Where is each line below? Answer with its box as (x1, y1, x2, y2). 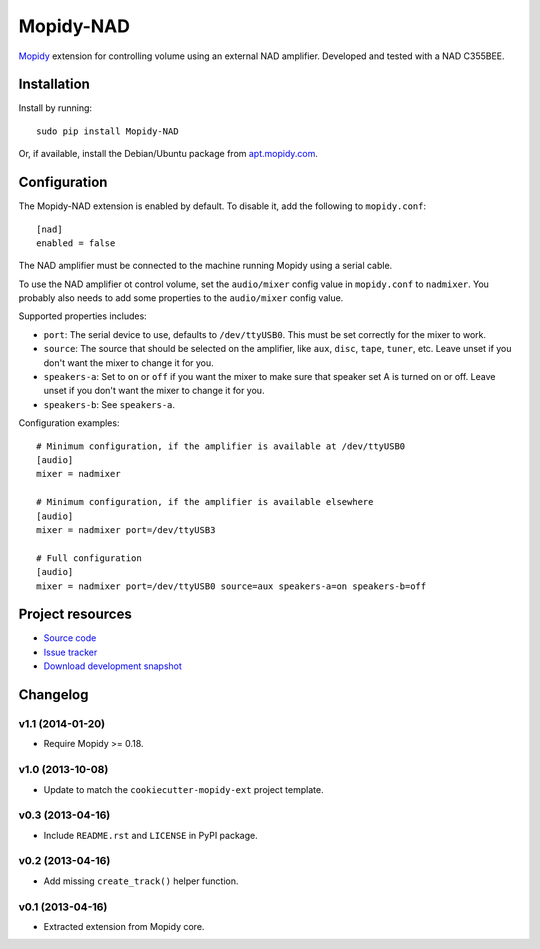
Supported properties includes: (18, 310, 147, 322)
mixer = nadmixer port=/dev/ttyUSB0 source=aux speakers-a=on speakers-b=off (36, 580, 427, 592)
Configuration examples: (18, 417, 120, 429)
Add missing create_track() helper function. (43, 875, 239, 887)
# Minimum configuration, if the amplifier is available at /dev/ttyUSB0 (36, 440, 406, 452)
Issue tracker (43, 646, 98, 658)
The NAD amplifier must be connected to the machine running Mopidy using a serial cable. (18, 260, 393, 272)
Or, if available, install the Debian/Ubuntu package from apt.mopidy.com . (18, 148, 319, 160)
